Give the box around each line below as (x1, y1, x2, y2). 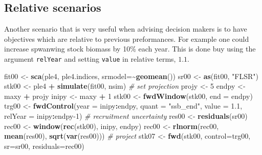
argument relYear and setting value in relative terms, (4, 53, 176, 64)
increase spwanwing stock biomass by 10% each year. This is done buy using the (4, 43, 256, 54)
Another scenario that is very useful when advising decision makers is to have (4, 23, 247, 34)
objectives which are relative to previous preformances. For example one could (4, 33, 249, 44)
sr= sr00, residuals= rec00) (4, 140, 84, 151)
